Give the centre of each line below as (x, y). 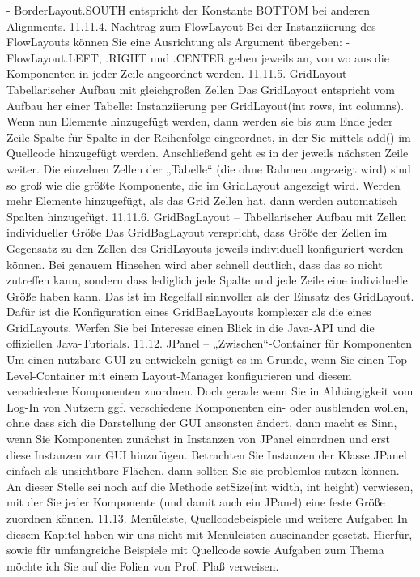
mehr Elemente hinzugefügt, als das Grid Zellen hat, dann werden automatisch (202, 201)
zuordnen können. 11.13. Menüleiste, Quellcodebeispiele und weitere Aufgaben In (207, 518)
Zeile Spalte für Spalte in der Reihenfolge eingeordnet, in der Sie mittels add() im (209, 137)
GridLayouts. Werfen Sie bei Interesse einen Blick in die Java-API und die (191, 327)
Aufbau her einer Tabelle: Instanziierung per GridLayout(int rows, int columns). (206, 105)
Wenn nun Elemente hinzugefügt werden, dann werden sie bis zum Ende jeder (200, 121)
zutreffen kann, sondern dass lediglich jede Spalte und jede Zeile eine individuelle (207, 280)
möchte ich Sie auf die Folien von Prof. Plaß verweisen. (143, 565)
